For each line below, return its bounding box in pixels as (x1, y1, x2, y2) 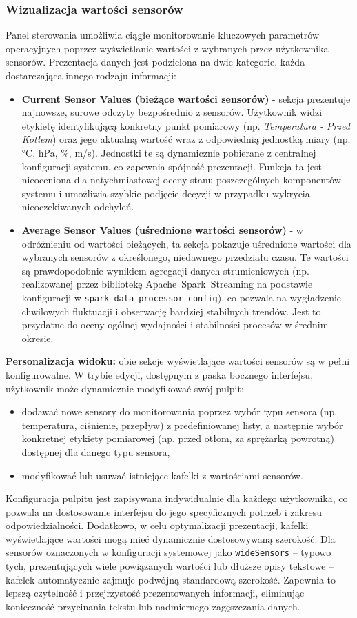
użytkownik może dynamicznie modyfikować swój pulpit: (6, 381, 244, 395)
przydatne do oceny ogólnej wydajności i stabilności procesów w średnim (21, 317, 329, 332)
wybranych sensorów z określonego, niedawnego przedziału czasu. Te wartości (21, 250, 349, 264)
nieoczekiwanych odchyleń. (21, 199, 134, 214)
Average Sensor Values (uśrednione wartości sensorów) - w (21, 222, 303, 237)
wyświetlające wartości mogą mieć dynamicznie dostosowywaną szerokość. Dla (6, 531, 336, 546)
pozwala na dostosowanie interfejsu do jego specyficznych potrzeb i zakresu (6, 504, 322, 519)
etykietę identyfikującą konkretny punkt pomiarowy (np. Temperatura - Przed (21, 118, 350, 132)
